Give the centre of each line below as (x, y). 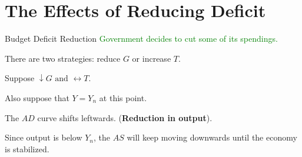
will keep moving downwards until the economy (212, 137)
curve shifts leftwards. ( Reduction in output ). (125, 117)
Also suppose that (37, 97)
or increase (152, 58)
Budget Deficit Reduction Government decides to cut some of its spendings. (141, 39)
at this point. (123, 97)
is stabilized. (27, 148)
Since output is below (44, 137)
